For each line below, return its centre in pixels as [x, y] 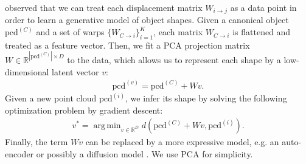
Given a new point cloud [51, 98]
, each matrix [178, 32]
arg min [107, 126]
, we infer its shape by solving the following [206, 98]
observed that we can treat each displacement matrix [104, 7]
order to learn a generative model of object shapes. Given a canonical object [147, 20]
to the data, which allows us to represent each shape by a [174, 59]
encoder [19, 153]
